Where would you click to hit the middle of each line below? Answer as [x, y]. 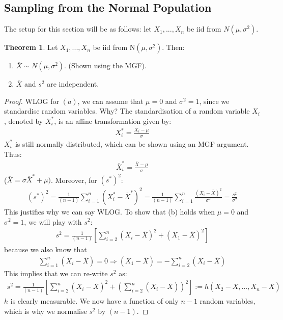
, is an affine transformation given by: [113, 121]
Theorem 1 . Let [31, 47]
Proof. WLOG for [32, 101]
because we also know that [46, 249]
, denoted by [24, 121]
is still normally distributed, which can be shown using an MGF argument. [132, 143]
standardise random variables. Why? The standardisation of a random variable [127, 111]
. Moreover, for [74, 180]
